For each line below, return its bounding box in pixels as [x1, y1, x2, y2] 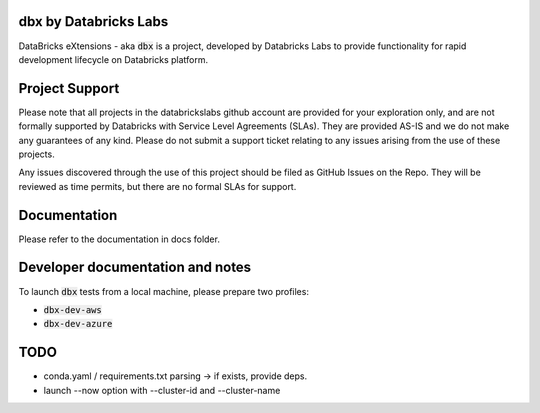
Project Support [18, 80, 120, 97]
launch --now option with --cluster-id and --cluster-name [43, 384, 281, 396]
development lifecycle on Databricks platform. [18, 53, 209, 65]
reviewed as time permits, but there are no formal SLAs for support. [18, 180, 297, 192]
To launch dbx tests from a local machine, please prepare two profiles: [18, 285, 310, 297]
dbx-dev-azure [43, 318, 113, 330]
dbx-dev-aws [43, 304, 102, 315]
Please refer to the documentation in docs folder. [18, 233, 220, 245]
